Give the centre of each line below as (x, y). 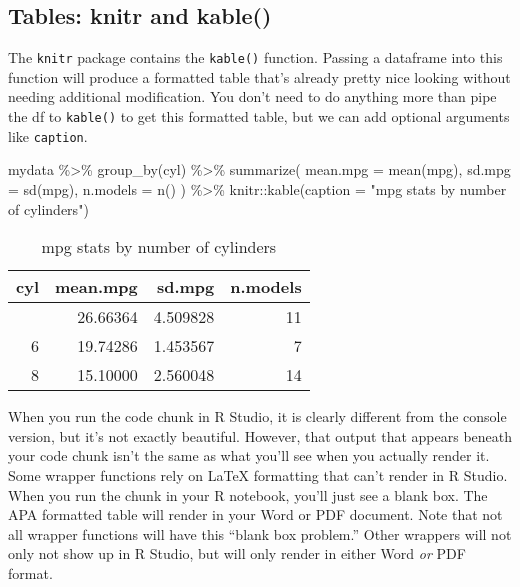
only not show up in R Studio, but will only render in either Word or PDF (237, 553)
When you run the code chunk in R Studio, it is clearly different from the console (257, 416)
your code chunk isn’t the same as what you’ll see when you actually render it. (249, 455)
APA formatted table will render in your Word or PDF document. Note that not (255, 514)
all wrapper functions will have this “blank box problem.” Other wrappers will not (260, 533)
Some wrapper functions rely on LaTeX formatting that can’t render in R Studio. (258, 474)
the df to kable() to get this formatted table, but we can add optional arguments (259, 116)
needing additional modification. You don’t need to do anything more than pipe (252, 96)
